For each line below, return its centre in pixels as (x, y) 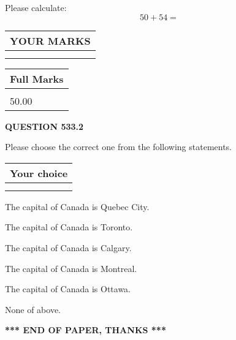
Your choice (39, 173)
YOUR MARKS (50, 40)
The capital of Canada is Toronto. (69, 227)
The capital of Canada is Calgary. (68, 247)
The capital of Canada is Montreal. (71, 268)
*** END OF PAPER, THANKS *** (86, 330)
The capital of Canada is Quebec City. (77, 206)
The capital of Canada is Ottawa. (68, 289)
